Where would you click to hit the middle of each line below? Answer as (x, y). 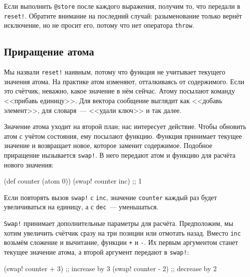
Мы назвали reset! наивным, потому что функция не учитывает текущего (115, 72)
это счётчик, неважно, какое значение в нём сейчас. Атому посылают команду (119, 91)
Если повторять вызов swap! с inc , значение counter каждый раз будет (110, 197)
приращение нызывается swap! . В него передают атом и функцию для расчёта (120, 155)
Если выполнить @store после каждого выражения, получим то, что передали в (122, 6)
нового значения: (29, 164)
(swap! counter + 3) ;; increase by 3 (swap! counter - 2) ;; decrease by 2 (110, 268)
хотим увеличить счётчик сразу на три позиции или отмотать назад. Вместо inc (123, 232)
